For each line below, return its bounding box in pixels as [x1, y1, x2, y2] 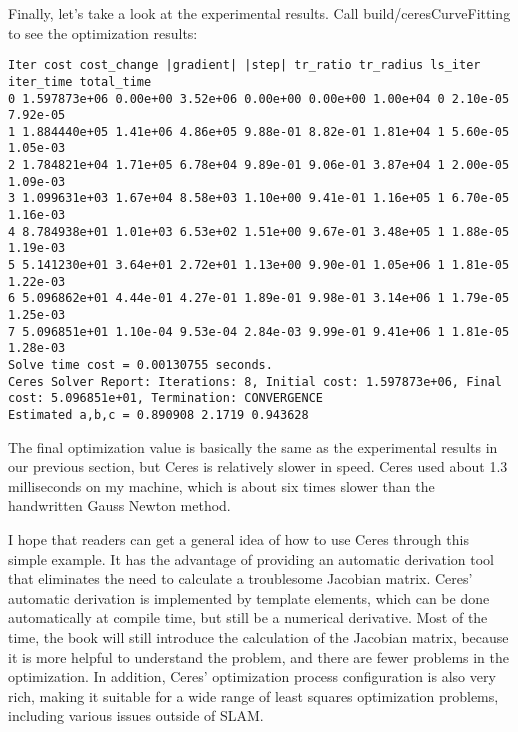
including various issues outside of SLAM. [8, 705, 264, 726]
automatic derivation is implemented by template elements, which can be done [8, 587, 490, 608]
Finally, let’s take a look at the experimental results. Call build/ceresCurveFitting [8, 3, 511, 23]
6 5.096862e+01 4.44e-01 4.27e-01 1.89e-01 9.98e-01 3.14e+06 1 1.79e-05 [8, 291, 510, 306]
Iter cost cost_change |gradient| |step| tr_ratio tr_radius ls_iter [8, 58, 481, 73]
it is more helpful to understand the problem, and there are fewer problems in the [8, 646, 510, 667]
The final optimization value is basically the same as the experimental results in [8, 436, 498, 457]
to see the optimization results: [8, 22, 198, 43]
